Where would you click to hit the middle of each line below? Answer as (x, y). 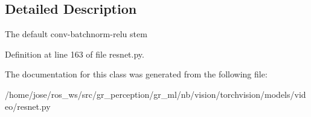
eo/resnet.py (28, 106)
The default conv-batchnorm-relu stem (76, 34)
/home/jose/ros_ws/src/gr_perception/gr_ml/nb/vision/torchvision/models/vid (155, 94)
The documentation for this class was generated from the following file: (136, 74)
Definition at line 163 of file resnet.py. (75, 54)
